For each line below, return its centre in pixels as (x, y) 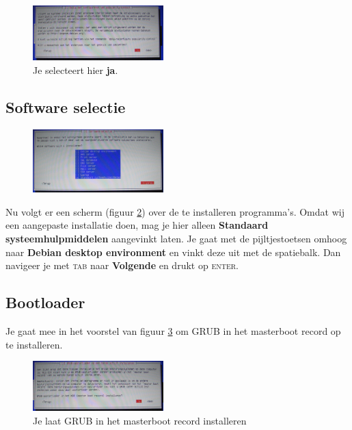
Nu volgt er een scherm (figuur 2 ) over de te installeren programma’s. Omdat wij (175, 211)
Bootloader (45, 302)
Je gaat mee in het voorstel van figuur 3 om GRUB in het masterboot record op (173, 331)
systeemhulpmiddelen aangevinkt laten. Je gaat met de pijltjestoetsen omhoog (176, 239)
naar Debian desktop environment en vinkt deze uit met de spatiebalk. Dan (173, 252)
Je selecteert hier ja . (76, 69)
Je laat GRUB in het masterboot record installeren (140, 420)
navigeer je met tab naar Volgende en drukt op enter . (122, 265)
